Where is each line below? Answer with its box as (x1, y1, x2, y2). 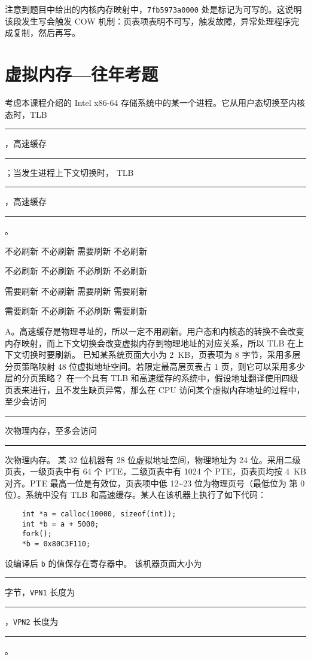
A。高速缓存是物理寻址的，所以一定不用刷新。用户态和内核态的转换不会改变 (5, 324, 304, 337)
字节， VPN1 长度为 (5, 586, 75, 598)
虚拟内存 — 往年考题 (5, 62, 158, 86)
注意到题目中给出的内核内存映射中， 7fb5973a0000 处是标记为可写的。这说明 (5, 3, 302, 15)
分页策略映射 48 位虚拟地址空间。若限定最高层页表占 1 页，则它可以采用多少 (5, 360, 305, 372)
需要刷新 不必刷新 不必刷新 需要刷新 (5, 305, 147, 317)
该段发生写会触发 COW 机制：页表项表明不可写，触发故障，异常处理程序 (5, 14, 291, 27)
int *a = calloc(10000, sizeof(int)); (22, 510, 176, 519)
